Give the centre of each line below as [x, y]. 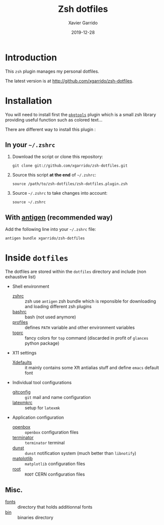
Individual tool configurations [42, 383]
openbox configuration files [52, 432]
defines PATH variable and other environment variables [80, 328]
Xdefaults [22, 362]
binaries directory [35, 517]
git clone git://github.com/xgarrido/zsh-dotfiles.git [70, 166]
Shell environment [31, 286]
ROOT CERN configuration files [55, 474]
